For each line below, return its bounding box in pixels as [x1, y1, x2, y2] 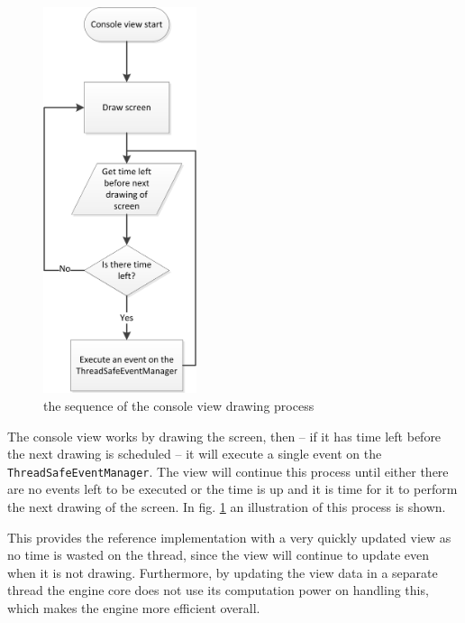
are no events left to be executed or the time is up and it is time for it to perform [7, 479, 458, 498]
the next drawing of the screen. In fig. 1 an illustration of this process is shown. [7, 497, 446, 516]
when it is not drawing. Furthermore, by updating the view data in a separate [7, 563, 438, 581]
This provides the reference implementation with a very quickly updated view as [7, 527, 451, 546]
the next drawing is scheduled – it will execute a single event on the [7, 444, 382, 463]
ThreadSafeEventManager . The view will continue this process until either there [7, 461, 449, 480]
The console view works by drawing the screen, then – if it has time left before [7, 426, 442, 445]
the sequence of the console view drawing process [43, 395, 315, 414]
